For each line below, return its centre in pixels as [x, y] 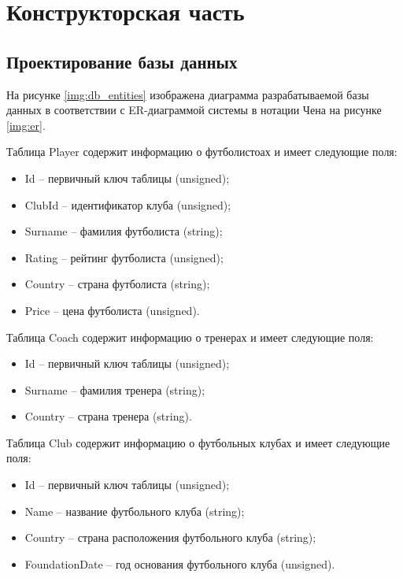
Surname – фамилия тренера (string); [115, 389]
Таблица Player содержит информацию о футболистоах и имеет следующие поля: [202, 152]
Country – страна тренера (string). [108, 416]
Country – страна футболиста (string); [117, 284]
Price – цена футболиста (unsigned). [112, 310]
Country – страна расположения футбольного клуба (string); [170, 537]
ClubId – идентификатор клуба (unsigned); [128, 204]
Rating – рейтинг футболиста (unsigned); [124, 257]
